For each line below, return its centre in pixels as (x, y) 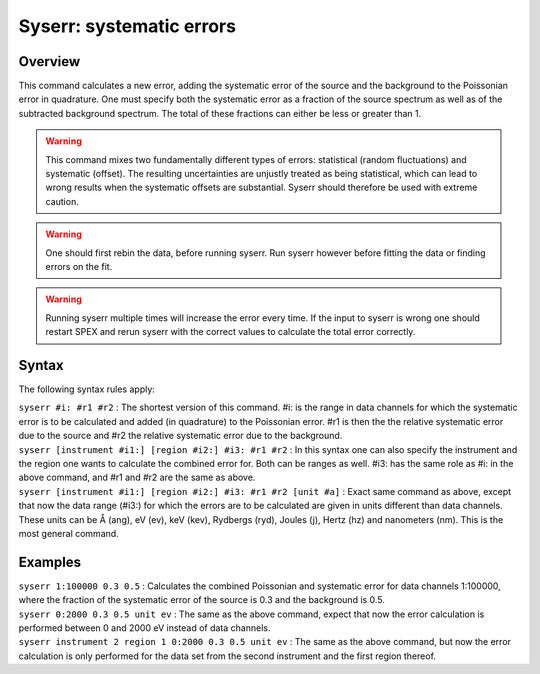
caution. (62, 201)
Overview (49, 61)
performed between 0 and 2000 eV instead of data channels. (144, 628)
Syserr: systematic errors (127, 26)
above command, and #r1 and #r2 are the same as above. (137, 477)
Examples (50, 561)
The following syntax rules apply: (86, 389)
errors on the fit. (79, 266)
